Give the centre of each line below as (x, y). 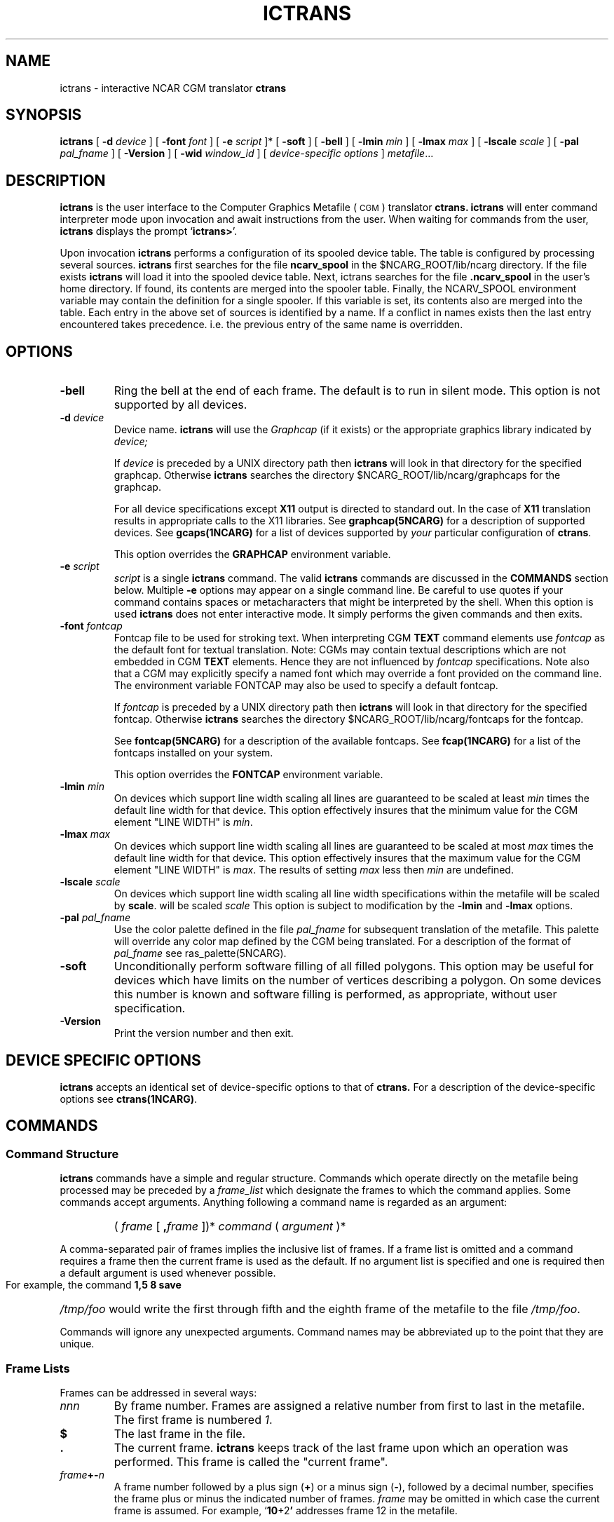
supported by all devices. (180, 405)
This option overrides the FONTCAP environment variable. (248, 775)
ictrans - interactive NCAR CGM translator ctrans (173, 88)
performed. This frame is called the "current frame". (251, 1461)
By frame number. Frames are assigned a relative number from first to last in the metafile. (349, 1405)
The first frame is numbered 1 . (193, 1419)
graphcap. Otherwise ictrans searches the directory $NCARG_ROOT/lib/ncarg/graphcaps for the (337, 475)
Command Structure (62, 1154)
